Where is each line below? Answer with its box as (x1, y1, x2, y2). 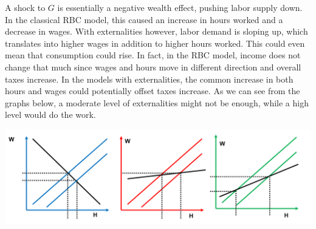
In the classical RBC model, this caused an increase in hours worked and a (5, 13, 283, 26)
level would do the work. (5, 108, 96, 121)
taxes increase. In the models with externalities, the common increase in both (5, 72, 294, 85)
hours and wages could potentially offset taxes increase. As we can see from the (5, 84, 300, 97)
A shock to (5, 1, 46, 13)
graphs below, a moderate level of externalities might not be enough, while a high (5, 96, 309, 109)
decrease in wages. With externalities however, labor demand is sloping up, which (5, 25, 308, 38)
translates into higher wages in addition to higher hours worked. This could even (5, 36, 305, 49)
